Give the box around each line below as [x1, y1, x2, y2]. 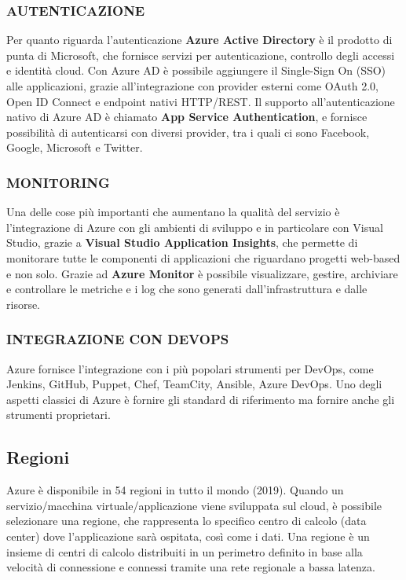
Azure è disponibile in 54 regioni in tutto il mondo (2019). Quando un [6, 482, 344, 498]
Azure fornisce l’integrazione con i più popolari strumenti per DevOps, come [6, 360, 374, 376]
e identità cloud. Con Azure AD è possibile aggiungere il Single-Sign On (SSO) [6, 62, 386, 79]
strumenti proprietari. [6, 406, 111, 423]
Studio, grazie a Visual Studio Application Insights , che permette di [6, 234, 358, 251]
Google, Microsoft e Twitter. [6, 139, 143, 156]
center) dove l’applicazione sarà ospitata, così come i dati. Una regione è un [6, 527, 370, 544]
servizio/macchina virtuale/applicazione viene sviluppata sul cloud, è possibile [6, 497, 382, 513]
